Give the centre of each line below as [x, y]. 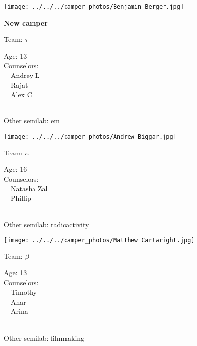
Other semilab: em [32, 121]
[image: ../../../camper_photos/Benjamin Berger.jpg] [94, 7]
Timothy [24, 292]
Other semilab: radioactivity [47, 224]
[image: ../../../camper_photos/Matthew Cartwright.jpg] [99, 240]
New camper [26, 22]
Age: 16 [16, 169]
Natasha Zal [29, 188]
